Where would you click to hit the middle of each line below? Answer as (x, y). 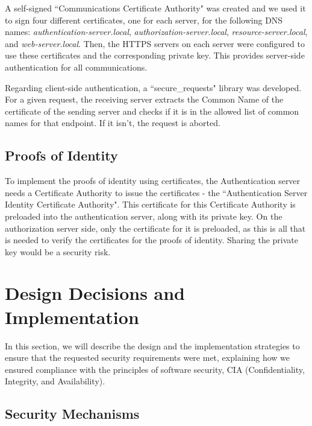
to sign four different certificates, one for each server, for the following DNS (144, 20)
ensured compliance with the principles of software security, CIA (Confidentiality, (155, 369)
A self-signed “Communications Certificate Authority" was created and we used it (155, 8)
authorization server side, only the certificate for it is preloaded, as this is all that (155, 228)
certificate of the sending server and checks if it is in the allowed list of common (152, 111)
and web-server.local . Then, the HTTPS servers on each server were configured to (155, 43)
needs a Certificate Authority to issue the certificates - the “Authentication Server (156, 192)
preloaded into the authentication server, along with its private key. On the (144, 216)
